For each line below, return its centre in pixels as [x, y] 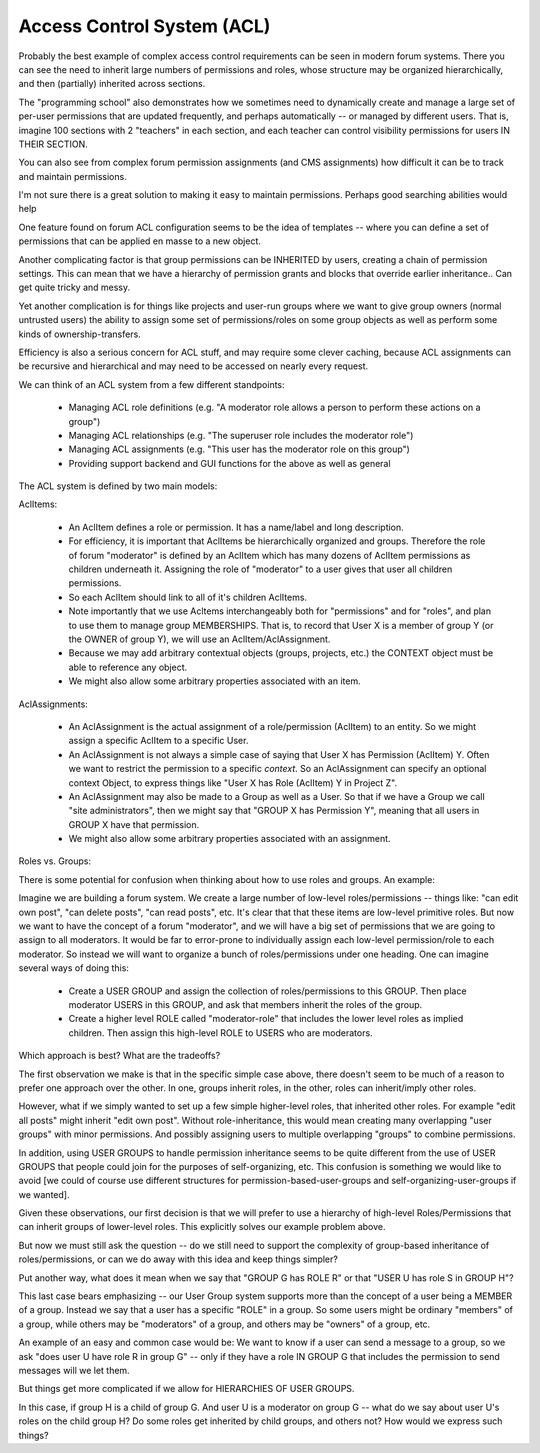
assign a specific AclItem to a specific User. [158, 741]
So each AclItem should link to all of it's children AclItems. [188, 597]
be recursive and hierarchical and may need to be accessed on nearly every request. [193, 366]
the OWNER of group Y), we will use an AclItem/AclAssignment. [199, 639]
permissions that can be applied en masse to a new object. [140, 241]
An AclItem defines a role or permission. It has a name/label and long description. [236, 527]
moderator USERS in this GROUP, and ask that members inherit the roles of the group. [245, 1004]
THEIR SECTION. [53, 144]
